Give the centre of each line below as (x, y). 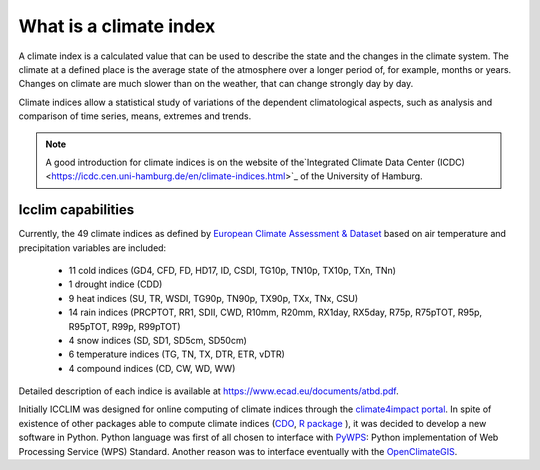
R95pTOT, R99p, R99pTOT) (124, 326)
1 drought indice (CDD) (115, 284)
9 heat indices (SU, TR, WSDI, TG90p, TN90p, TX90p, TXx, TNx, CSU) (213, 298)
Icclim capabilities (76, 210)
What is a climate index (117, 26)
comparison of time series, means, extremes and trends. (135, 116)
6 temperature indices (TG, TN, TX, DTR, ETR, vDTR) (176, 354)
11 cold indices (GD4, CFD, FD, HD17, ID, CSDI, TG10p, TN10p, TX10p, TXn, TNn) (232, 270)
